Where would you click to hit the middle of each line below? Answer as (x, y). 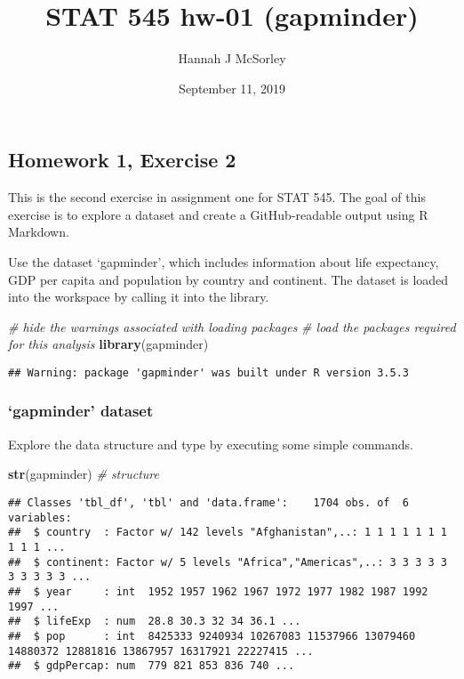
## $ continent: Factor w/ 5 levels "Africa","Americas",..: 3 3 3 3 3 (228, 562)
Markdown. (39, 232)
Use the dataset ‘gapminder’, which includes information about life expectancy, (224, 261)
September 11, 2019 (232, 88)
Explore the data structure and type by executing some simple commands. (211, 444)
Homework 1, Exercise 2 (122, 160)
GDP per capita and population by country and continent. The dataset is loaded (228, 279)
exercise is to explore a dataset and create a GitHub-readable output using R (218, 214)
